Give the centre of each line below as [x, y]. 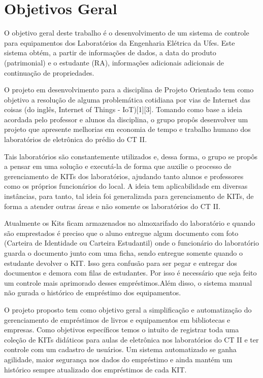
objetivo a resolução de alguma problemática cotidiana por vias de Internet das [127, 99]
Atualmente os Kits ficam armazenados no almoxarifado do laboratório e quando [130, 223]
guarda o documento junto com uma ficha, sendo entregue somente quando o [123, 253]
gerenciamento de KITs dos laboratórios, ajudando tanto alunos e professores [124, 176]
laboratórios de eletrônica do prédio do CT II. [76, 139]
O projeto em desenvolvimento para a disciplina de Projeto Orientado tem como [129, 90]
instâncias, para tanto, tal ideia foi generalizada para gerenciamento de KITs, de [129, 196]
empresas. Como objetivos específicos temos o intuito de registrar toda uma [122, 330]
